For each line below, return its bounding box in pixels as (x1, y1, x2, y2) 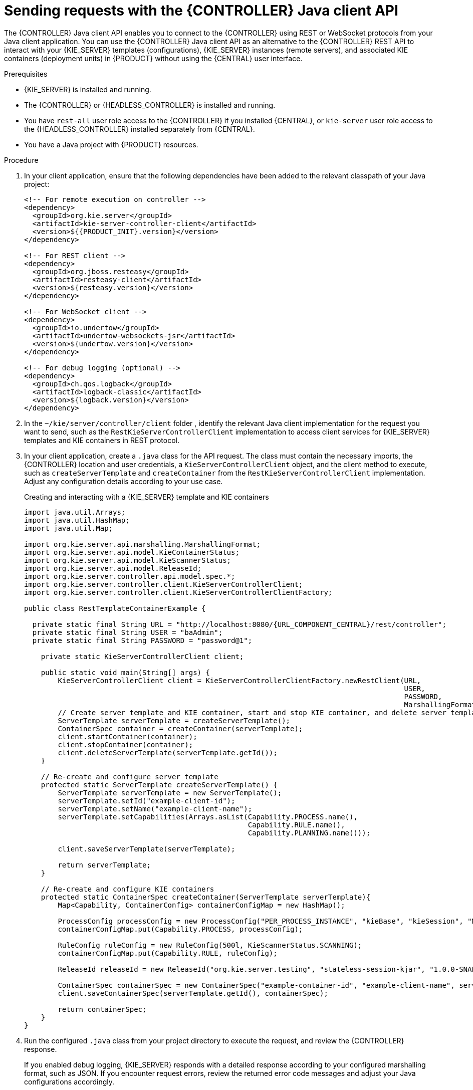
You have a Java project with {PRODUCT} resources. (24, 140, 198, 149)
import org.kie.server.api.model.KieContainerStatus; (24, 548, 240, 556)
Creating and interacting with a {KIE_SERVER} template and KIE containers (24, 492, 269, 501)
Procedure (4, 155, 39, 164)
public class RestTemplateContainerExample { (24, 604, 206, 612)
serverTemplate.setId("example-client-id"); (58, 796, 235, 805)
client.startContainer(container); (58, 732, 197, 741)
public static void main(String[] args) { (41, 668, 210, 677)
